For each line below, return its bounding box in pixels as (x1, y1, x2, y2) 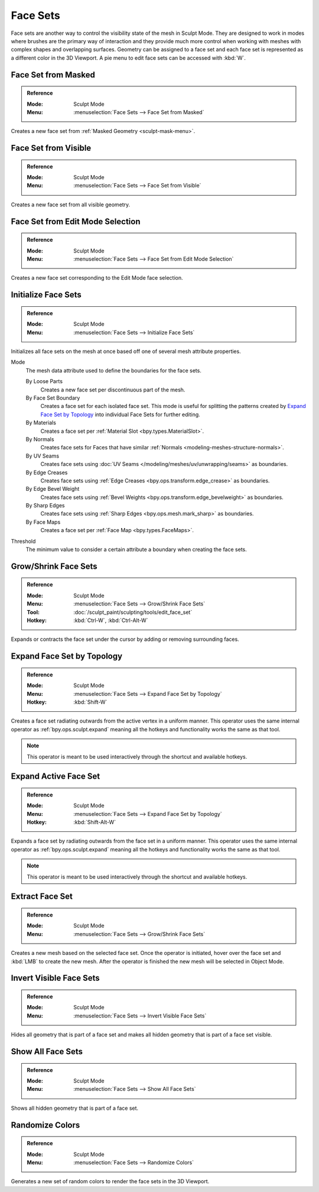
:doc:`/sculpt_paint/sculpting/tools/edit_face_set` (73, 608, 193, 616)
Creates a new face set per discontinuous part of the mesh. (40, 386, 185, 393)
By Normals (25, 435, 54, 443)
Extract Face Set (11, 892, 73, 902)
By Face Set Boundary (25, 394, 80, 401)
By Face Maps (25, 518, 61, 526)
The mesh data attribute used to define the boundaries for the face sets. (25, 367, 202, 374)
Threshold (11, 537, 36, 545)
